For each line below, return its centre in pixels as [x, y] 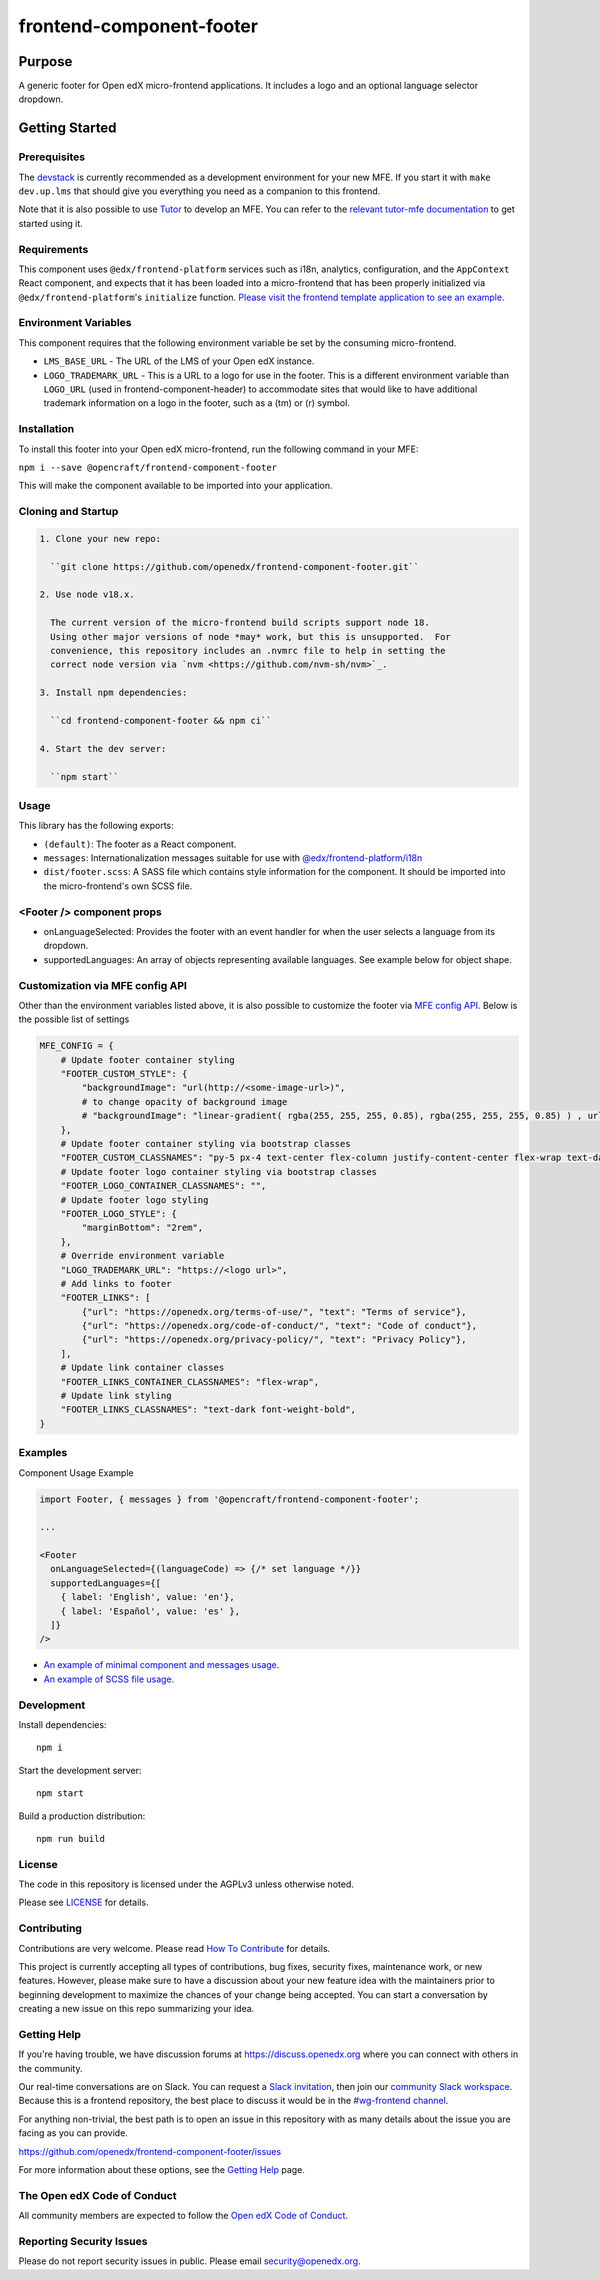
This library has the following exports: [96, 826]
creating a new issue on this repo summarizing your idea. [136, 2009]
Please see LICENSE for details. [83, 1902]
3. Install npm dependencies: [113, 693]
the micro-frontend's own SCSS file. [118, 886]
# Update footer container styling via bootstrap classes [205, 1143]
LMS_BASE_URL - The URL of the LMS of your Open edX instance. [179, 361]
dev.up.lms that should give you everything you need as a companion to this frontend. [199, 191]
